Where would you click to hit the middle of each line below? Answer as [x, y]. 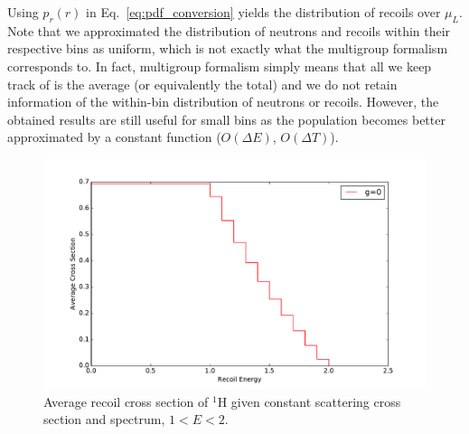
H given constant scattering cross [309, 401]
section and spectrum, [104, 419]
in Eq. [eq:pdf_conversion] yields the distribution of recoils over [263, 12]
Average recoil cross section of [126, 401]
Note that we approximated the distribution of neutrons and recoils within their [229, 30]
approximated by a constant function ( [114, 137]
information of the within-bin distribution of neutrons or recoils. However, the [223, 102]
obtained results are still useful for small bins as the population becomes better [226, 119]
